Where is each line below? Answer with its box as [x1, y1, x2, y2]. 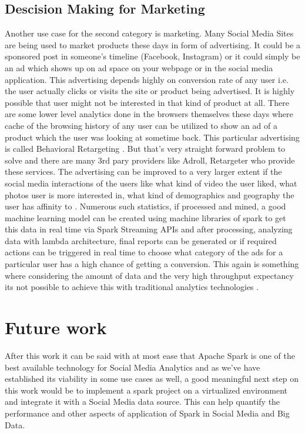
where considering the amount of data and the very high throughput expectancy [5, 269, 294, 281]
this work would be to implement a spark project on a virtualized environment [5, 384, 288, 396]
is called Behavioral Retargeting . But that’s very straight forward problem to [5, 142, 286, 155]
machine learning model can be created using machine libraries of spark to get [5, 211, 286, 224]
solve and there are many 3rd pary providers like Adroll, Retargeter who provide [5, 154, 295, 166]
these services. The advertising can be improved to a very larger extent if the [5, 165, 282, 178]
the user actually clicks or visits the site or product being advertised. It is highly [5, 85, 295, 97]
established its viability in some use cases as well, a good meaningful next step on [5, 372, 299, 385]
